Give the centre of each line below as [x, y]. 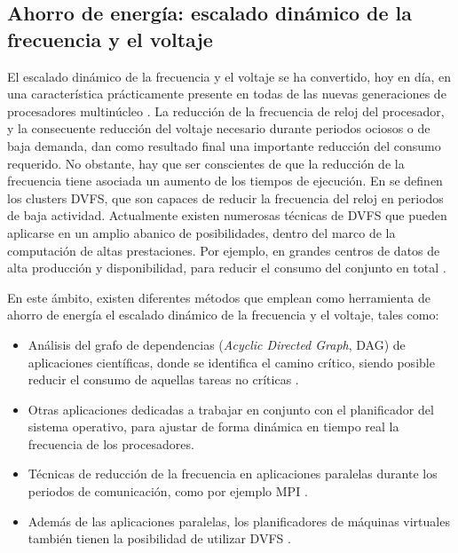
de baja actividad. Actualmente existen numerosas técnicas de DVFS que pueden [227, 215]
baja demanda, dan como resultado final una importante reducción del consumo [224, 145]
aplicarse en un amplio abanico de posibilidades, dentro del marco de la [201, 232]
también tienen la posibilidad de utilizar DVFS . [159, 538]
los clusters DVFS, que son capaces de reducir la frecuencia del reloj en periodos [225, 197]
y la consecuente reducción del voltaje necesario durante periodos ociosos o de [219, 128]
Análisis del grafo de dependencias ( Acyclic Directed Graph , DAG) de [217, 344]
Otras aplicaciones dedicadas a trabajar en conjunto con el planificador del [231, 409]
